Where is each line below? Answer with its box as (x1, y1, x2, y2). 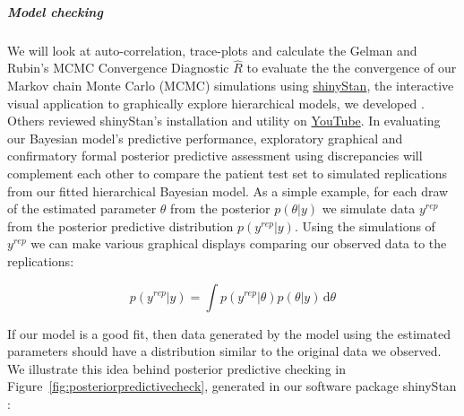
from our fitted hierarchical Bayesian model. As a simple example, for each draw (7, 181, 449, 200)
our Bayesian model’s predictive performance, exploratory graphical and (7, 128, 403, 147)
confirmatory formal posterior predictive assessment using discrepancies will (7, 146, 423, 165)
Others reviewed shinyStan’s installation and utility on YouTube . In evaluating (7, 111, 441, 130)
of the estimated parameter (7, 199, 157, 218)
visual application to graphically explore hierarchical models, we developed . (7, 93, 425, 112)
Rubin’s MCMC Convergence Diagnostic (7, 58, 229, 77)
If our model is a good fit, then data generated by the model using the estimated (7, 324, 451, 342)
